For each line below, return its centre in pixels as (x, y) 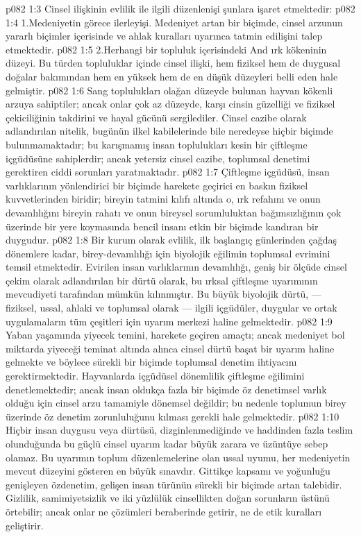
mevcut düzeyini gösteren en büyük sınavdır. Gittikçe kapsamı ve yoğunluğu (168, 471)
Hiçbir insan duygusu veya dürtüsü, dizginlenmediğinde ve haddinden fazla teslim (179, 430)
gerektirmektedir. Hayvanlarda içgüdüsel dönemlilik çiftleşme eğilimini (155, 376)
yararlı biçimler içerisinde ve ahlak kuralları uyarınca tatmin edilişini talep (164, 36)
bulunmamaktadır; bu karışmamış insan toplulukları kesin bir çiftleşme (157, 144)
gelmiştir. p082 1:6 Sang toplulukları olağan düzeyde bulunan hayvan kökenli (169, 90)
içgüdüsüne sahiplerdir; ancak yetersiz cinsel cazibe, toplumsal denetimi (158, 158)
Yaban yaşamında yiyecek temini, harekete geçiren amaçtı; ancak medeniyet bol (175, 335)
